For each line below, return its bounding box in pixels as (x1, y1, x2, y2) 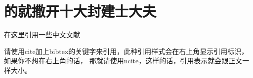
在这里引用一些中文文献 (4, 29, 80, 40)
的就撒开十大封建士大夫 (4, 1, 157, 21)
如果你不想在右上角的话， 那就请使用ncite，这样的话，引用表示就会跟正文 (4, 55, 243, 66)
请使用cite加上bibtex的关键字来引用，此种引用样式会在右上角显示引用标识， (4, 46, 249, 56)
